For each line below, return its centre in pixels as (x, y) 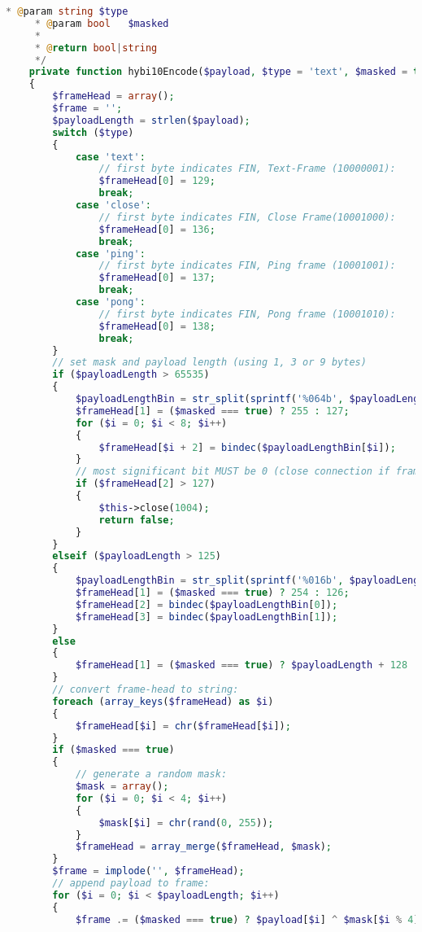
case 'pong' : (110, 302)
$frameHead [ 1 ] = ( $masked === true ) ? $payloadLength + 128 (241, 665)
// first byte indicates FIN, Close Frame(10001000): (247, 217)
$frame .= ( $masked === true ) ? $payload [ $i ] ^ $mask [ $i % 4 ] (247, 919)
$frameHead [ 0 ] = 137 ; (157, 278)
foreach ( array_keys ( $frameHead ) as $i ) (163, 701)
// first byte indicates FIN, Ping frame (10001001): (247, 266)
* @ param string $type (67, 11)
